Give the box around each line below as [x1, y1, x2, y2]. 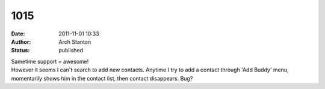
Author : [11, 38, 31, 45]
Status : [11, 47, 30, 54]
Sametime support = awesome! [11, 58, 89, 65]
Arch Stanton [58, 38, 91, 45]
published [58, 47, 84, 54]
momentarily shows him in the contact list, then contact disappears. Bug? [11, 75, 193, 82]
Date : [11, 30, 25, 37]
